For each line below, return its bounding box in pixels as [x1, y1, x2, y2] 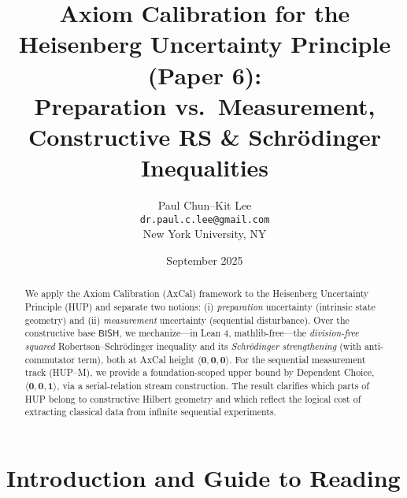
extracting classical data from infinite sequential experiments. [24, 405, 276, 418]
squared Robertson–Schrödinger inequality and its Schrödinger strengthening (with [24, 339, 361, 352]
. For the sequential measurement [229, 352, 366, 366]
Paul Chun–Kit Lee [157, 197, 252, 214]
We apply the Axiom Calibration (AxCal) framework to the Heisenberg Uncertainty [24, 287, 369, 300]
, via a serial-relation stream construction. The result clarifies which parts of [57, 378, 369, 392]
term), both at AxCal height [77, 352, 194, 366]
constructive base [24, 326, 96, 340]
